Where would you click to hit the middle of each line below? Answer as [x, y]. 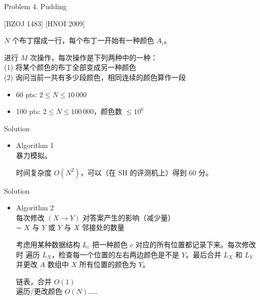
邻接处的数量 [103, 227]
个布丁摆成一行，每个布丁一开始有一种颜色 [83, 40]
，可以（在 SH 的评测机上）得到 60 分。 [146, 172]
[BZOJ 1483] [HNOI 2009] [45, 23]
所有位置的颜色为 [108, 264]
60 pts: [27, 94]
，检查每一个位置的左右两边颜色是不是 [115, 254]
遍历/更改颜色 [39, 291]
